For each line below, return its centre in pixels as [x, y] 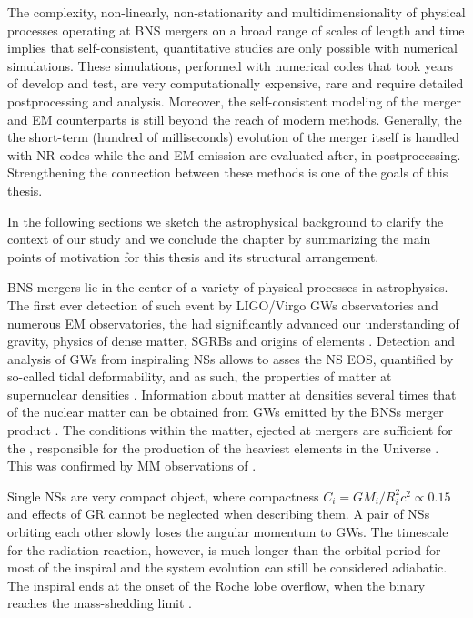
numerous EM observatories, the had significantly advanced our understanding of [233, 323]
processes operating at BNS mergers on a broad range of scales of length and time [236, 30]
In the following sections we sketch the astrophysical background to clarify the [226, 221]
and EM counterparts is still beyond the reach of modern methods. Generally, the [235, 119]
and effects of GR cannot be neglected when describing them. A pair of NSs [219, 514]
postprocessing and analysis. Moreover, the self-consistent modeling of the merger [234, 101]
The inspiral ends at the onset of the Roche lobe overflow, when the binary [216, 585]
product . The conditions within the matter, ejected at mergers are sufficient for [230, 430]
